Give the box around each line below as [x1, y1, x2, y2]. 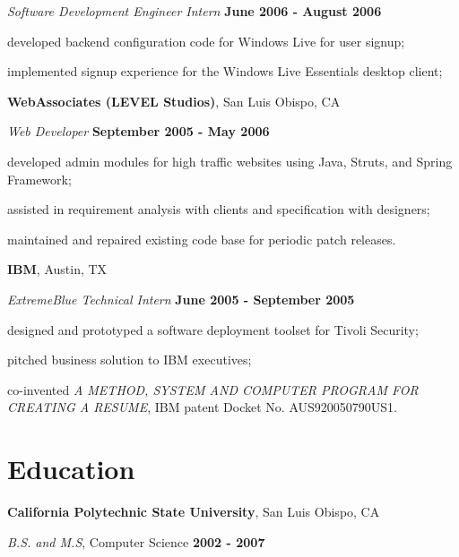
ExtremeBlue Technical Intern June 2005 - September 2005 [7, 289, 355, 308]
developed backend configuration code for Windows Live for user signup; [7, 31, 405, 50]
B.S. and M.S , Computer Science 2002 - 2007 [7, 532, 265, 551]
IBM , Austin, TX [7, 260, 108, 278]
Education [7, 450, 135, 487]
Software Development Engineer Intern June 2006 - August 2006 [7, 2, 382, 20]
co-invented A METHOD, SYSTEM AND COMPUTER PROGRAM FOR [7, 380, 419, 398]
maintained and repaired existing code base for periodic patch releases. [7, 229, 396, 248]
